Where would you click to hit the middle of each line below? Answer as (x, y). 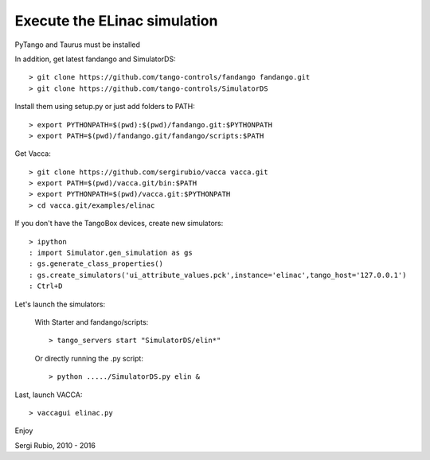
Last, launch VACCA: (49, 395)
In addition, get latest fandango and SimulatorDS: (95, 59)
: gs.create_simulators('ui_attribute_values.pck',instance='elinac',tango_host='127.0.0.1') (218, 275)
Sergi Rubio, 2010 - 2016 (55, 445)
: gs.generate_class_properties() (96, 264)
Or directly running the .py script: (89, 358)
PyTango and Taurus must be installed (78, 45)
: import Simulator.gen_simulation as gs (111, 253)
